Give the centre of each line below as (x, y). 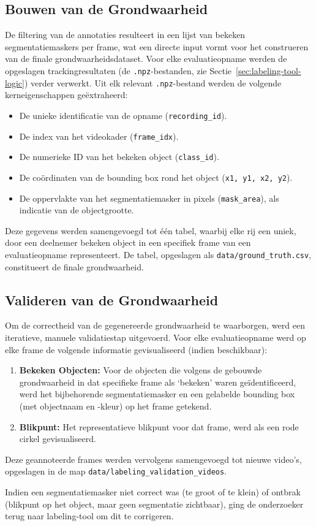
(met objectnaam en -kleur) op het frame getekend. (115, 406)
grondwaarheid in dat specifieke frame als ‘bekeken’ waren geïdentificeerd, (158, 382)
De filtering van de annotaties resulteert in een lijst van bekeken (125, 35)
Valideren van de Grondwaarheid (112, 299)
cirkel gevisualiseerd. (58, 439)
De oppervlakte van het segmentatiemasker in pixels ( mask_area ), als (149, 198)
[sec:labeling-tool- (269, 70)
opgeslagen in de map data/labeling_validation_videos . (116, 471)
